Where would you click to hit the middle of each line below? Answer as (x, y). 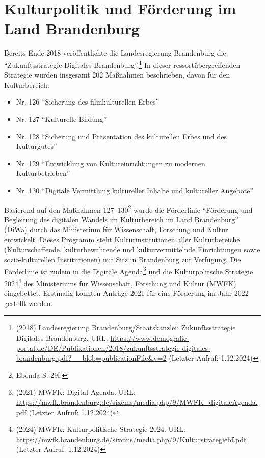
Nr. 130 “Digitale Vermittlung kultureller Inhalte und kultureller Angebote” (135, 190)
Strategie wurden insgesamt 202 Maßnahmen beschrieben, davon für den (117, 75)
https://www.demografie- (150, 338)
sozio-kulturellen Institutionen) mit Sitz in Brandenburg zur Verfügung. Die (123, 259)
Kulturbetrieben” (43, 173)
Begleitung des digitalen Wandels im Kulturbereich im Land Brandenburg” (121, 219)
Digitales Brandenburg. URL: (62, 338)
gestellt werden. (29, 303)
